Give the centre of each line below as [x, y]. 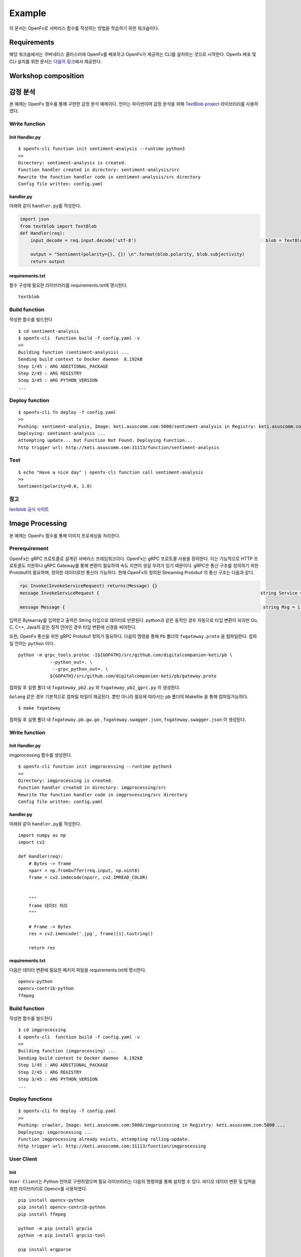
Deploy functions [31, 1099]
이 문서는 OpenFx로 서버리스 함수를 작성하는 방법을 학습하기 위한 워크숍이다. [84, 28]
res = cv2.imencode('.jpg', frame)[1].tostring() [91, 934]
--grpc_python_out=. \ [80, 669]
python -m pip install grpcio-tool [62, 1235]
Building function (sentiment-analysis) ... [74, 352]
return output [48, 261]
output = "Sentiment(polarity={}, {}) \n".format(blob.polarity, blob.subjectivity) [138, 254]
